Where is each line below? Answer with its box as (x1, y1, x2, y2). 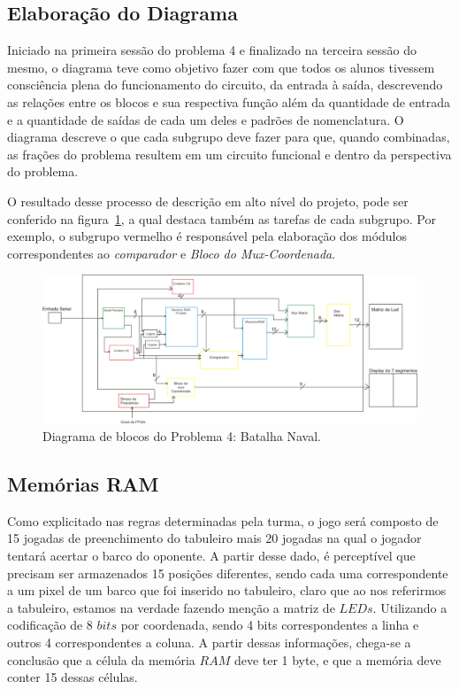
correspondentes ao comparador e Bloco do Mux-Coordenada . (7, 244, 336, 262)
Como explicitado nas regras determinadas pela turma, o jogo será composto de (7, 511, 439, 530)
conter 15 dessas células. (7, 668, 138, 686)
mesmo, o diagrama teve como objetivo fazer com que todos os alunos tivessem (7, 58, 435, 76)
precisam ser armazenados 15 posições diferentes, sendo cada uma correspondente (7, 563, 448, 582)
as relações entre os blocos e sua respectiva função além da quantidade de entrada (7, 92, 451, 111)
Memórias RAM (7, 470, 159, 498)
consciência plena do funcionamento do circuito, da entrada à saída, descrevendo (7, 75, 443, 94)
